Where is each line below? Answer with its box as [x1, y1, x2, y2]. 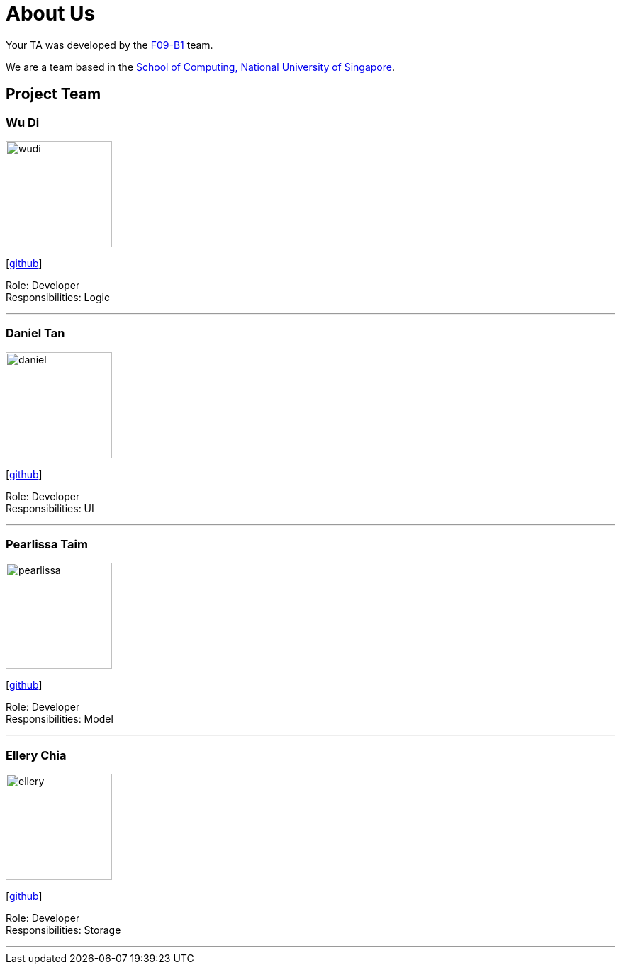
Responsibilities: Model [6, 713, 113, 726]
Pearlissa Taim [6, 537, 88, 552]
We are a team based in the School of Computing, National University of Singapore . [6, 60, 396, 73]
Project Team [6, 85, 101, 103]
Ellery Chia [6, 748, 67, 762]
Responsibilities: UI [6, 502, 94, 514]
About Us [6, 1, 96, 26]
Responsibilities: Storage [6, 924, 121, 937]
